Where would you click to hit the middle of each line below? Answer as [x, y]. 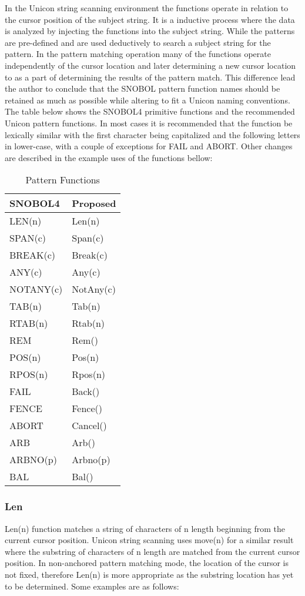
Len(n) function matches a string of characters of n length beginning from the [145, 528]
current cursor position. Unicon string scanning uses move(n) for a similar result [149, 540]
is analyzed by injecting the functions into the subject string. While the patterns [150, 31]
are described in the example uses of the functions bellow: [109, 157]
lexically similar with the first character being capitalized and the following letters [152, 134]
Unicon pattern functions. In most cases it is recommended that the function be [149, 123]
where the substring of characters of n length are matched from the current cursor [152, 551]
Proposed [94, 203]
